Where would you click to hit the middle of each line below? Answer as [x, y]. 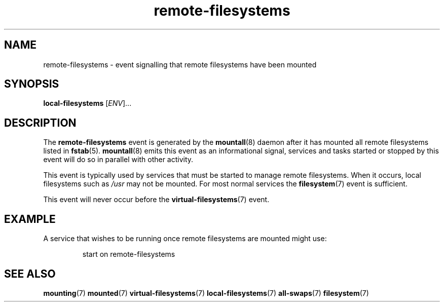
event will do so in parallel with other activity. [118, 160]
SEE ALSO [30, 274]
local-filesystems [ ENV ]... [87, 103]
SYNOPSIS [32, 84]
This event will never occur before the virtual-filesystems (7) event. [156, 200]
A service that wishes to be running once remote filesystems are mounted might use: [185, 239]
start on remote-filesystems [129, 254]
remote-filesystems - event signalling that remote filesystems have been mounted [180, 64]
